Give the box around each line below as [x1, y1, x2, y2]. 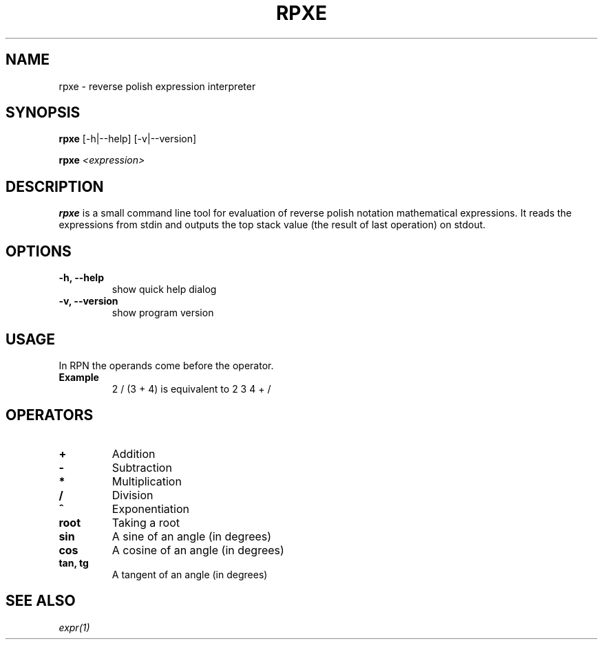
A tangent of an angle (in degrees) [112, 568, 268, 580]
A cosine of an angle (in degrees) [112, 543, 284, 557]
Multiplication [112, 474, 182, 488]
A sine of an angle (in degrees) [112, 529, 272, 543]
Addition [112, 446, 156, 461]
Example [59, 371, 99, 383]
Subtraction [112, 460, 172, 474]
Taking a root [112, 515, 180, 529]
